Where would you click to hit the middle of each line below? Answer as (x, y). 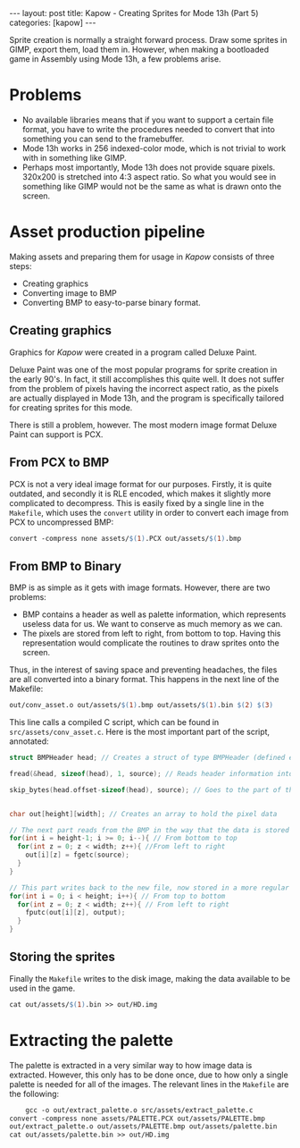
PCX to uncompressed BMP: (62, 522)
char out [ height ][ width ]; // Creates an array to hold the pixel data (143, 814)
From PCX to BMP (59, 463)
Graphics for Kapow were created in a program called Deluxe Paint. (133, 352)
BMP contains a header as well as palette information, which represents (154, 614)
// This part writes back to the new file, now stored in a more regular (150, 888)
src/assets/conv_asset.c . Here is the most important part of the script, (140, 732)
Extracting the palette (92, 1040)
